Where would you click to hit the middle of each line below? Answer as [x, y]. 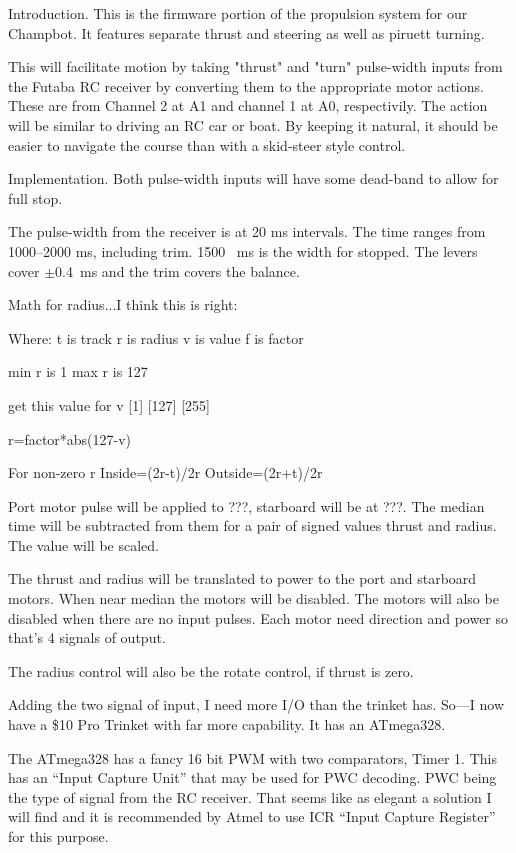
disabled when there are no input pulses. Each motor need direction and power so [258, 617]
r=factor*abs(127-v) [70, 438]
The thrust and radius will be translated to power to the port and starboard [242, 578]
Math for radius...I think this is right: [123, 304]
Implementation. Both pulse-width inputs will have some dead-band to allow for [253, 178]
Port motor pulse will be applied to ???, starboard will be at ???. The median [246, 505]
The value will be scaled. [83, 544]
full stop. [35, 197]
